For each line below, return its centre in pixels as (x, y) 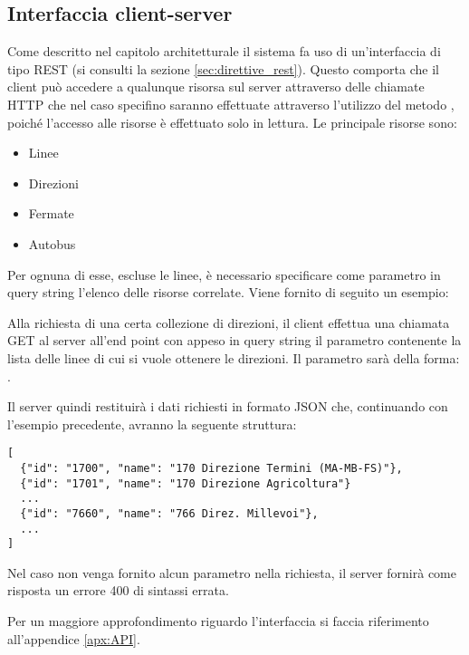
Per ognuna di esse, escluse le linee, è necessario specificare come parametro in (224, 274)
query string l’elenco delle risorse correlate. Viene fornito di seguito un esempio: (228, 292)
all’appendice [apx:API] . (74, 638)
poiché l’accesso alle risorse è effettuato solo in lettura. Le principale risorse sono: (232, 122)
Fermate (51, 213)
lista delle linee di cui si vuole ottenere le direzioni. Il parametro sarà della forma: (234, 357)
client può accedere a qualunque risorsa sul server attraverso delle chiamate (216, 87)
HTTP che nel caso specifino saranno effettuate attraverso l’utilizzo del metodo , (231, 104)
